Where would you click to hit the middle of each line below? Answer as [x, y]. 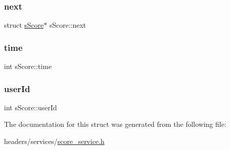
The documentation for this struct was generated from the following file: [115, 124]
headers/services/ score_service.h [54, 141]
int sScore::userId [31, 107]
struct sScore [24, 25]
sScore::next [68, 25]
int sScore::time [28, 66]
